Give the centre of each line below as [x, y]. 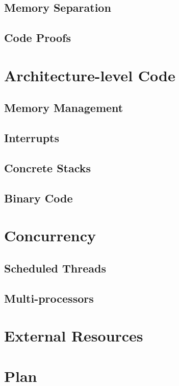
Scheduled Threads [55, 268]
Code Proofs [37, 38]
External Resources [74, 336]
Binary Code [39, 198]
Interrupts [32, 138]
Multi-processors [49, 298]
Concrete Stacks [48, 167]
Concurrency [50, 235]
